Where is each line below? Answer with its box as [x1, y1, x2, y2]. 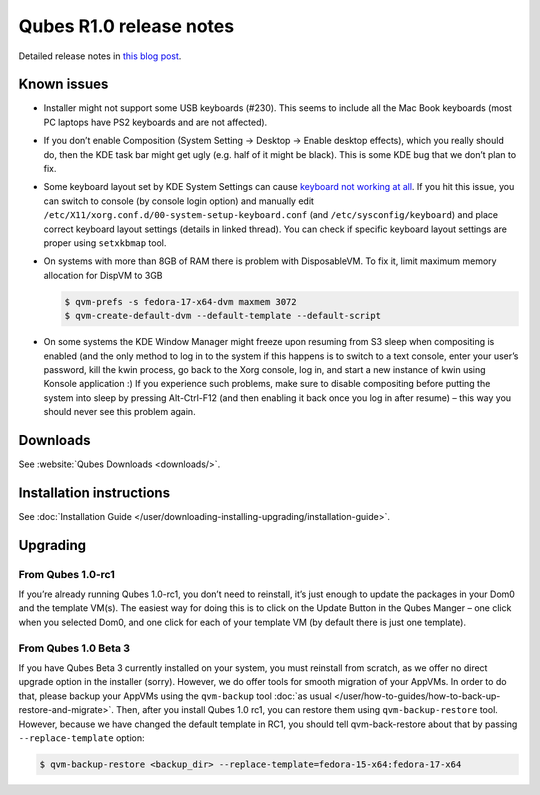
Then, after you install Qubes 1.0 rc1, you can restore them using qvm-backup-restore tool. [115, 704, 499, 716]
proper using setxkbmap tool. [43, 236, 167, 249]
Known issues [18, 76, 109, 93]
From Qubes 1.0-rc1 [18, 567, 115, 581]
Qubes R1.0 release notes [18, 15, 235, 37]
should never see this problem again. [43, 406, 196, 418]
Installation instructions [18, 484, 170, 501]
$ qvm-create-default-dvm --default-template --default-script [64, 310, 382, 322]
